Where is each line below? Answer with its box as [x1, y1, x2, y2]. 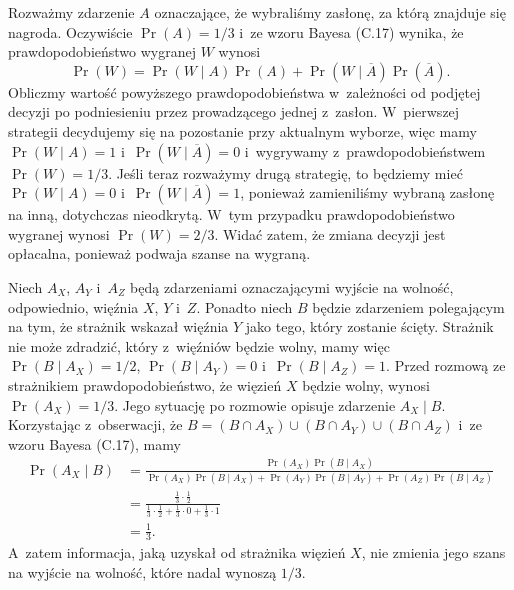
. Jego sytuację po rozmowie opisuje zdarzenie [114, 394, 396, 415]
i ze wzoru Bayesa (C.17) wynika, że [239, 21, 464, 42]
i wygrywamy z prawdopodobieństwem [244, 140, 486, 161]
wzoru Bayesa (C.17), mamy [8, 433, 181, 454]
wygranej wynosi [8, 223, 110, 244]
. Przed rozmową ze [386, 355, 506, 376]
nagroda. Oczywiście [8, 21, 133, 42]
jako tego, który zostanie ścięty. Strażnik [245, 316, 494, 337]
